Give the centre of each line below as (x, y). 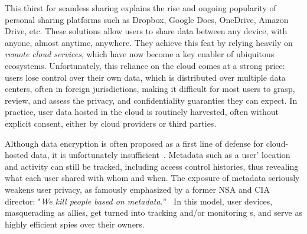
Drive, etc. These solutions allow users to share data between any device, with (146, 31)
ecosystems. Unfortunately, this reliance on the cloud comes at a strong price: (145, 65)
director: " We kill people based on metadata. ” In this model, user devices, (139, 201)
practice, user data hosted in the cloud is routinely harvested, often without (142, 112)
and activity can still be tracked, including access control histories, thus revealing (152, 166)
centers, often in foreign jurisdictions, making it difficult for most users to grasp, (150, 89)
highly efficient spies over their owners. (75, 224)
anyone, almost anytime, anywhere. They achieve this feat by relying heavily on (149, 42)
